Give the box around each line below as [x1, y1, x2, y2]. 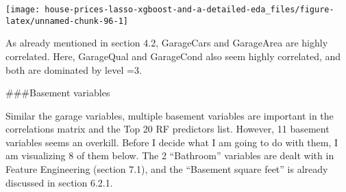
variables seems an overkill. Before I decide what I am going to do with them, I [5, 135, 338, 149]
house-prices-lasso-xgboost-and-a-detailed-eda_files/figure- [45, 5, 334, 14]
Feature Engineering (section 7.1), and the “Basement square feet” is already [5, 162, 328, 176]
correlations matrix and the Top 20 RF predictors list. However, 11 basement [5, 122, 330, 136]
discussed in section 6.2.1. [5, 175, 113, 189]
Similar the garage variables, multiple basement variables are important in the [5, 108, 334, 122]
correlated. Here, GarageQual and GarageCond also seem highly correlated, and [5, 49, 341, 63]
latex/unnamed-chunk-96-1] [5, 16, 128, 26]
